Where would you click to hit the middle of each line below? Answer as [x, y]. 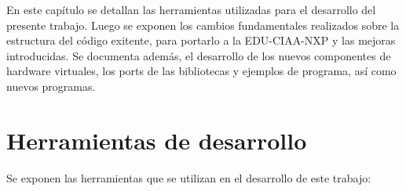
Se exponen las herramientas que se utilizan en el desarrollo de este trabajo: [189, 177]
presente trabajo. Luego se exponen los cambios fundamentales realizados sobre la [203, 25]
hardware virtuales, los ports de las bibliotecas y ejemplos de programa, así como [201, 71]
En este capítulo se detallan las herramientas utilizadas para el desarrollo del [191, 9]
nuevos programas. [51, 86]
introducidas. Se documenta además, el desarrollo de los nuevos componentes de [199, 55]
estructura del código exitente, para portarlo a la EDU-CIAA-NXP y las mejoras [201, 40]
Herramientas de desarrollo [157, 140]
